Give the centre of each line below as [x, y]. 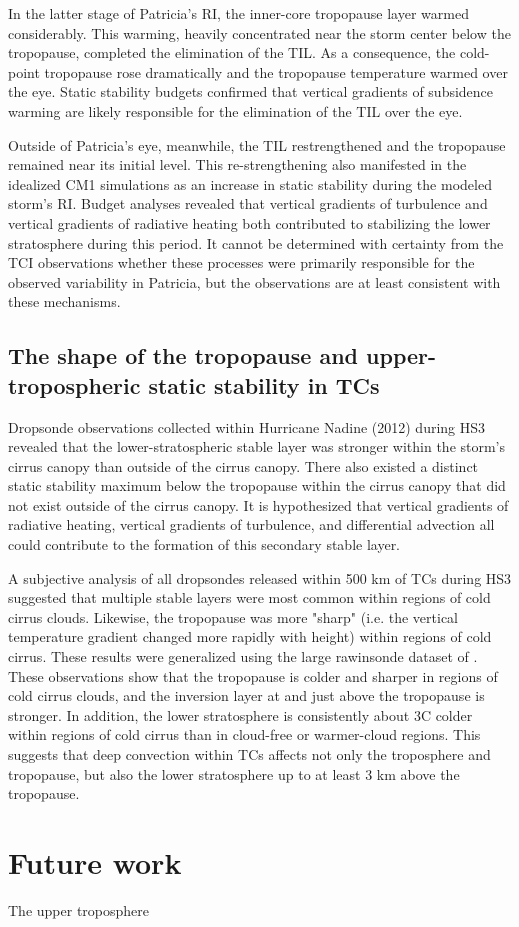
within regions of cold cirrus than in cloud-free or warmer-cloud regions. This [244, 734]
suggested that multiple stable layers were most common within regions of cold [249, 597]
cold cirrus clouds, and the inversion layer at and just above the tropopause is [246, 695]
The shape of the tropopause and [183, 355]
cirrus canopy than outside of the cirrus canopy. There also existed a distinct [243, 465]
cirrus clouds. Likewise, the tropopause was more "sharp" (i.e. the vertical [233, 616]
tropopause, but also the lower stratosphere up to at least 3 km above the [234, 773]
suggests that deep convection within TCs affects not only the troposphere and [249, 754]
